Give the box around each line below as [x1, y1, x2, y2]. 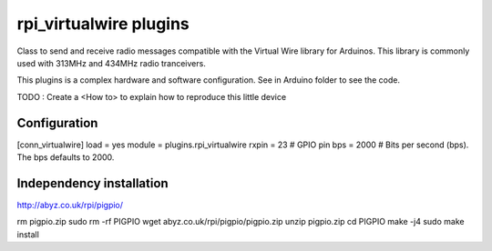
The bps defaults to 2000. [16, 152, 115, 163]
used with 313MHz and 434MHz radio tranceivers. [16, 57, 207, 68]
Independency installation [16, 176, 169, 191]
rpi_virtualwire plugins [16, 14, 190, 34]
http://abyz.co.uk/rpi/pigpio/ [16, 199, 123, 210]
